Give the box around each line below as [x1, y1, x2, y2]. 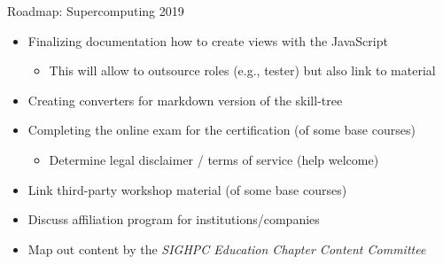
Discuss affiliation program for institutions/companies [27, 210, 320, 229]
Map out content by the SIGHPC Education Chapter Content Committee [27, 239, 426, 258]
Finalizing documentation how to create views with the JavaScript [27, 31, 388, 50]
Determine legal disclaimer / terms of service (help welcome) [49, 150, 379, 168]
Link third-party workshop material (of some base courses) [27, 180, 347, 198]
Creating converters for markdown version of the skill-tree [27, 90, 343, 109]
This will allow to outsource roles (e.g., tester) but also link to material [49, 61, 436, 80]
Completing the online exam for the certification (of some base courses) [27, 120, 416, 139]
